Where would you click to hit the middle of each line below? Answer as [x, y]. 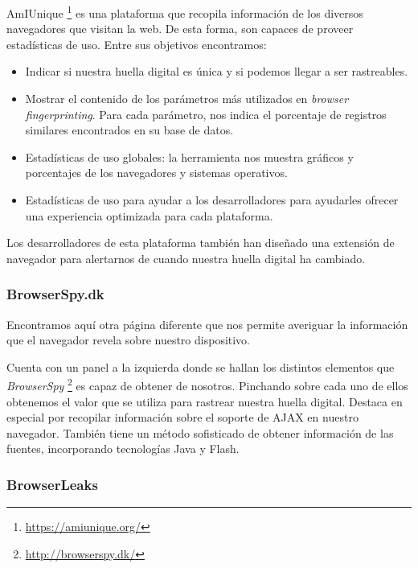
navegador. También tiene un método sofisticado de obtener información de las [200, 432]
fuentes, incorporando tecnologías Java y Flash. [123, 449]
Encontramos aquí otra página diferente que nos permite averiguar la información [207, 324]
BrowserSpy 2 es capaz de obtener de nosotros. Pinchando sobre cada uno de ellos [207, 385]
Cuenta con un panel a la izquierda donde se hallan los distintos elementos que [201, 366]
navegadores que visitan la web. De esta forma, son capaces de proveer [180, 29]
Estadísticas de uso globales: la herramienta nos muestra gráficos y [189, 156]
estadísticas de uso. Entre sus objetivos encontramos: [137, 44]
